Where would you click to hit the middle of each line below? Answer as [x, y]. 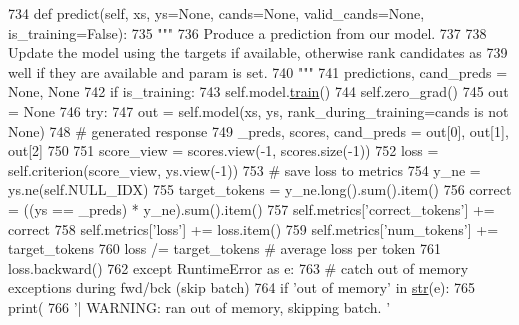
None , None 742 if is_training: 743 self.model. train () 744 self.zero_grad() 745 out [258, 91]
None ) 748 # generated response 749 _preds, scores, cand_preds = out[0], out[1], [258, 130]
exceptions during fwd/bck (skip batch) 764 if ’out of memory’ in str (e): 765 [242, 287]
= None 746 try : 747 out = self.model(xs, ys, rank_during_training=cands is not [258, 110]
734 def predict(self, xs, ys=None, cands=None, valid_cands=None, [216, 13]
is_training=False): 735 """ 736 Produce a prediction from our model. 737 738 [247, 32]
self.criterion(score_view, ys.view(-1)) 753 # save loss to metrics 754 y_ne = [244, 169]
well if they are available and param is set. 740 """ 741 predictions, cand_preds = [258, 71]
